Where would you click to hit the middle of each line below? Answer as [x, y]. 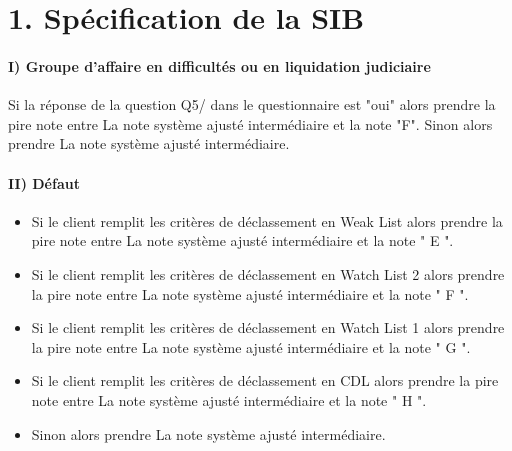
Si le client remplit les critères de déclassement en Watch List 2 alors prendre [268, 273]
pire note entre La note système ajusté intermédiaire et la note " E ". [242, 240]
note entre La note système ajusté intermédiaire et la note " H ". [229, 399]
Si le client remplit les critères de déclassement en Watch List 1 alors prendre [268, 327]
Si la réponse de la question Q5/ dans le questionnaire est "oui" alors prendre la [252, 104]
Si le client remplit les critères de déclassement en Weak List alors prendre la [267, 220]
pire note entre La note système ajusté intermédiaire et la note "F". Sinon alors [250, 123]
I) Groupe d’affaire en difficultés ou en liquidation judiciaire [219, 65]
